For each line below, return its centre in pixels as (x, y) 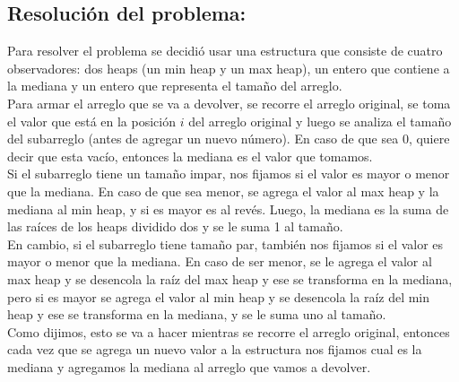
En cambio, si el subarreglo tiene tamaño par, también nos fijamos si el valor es (225, 243)
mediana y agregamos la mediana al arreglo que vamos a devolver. (189, 366)
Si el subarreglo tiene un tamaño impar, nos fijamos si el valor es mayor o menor (229, 174)
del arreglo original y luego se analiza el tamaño (320, 121)
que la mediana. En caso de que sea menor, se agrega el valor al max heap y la (223, 191)
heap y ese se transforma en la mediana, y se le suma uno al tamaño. (197, 314)
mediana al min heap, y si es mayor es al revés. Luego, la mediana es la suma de (228, 208)
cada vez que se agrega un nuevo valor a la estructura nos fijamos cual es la (215, 349)
